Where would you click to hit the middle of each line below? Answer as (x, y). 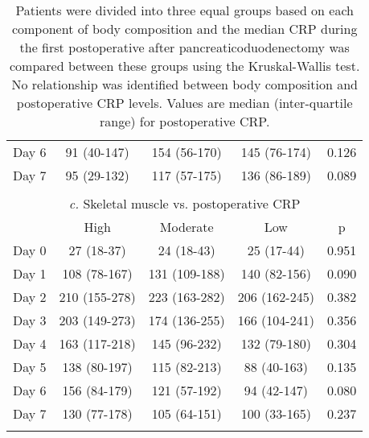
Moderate (187, 227)
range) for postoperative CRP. (184, 121)
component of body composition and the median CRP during (184, 29)
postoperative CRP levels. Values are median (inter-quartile (184, 103)
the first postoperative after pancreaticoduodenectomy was (184, 47)
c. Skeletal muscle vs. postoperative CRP (184, 203)
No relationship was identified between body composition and (184, 84)
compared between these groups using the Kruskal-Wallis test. (185, 66)
